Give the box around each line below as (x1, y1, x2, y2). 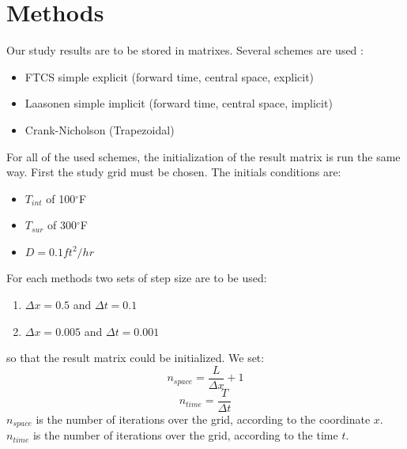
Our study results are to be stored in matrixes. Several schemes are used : (6, 42, 364, 58)
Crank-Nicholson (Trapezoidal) (24, 121, 175, 138)
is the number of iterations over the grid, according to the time (32, 427, 338, 443)
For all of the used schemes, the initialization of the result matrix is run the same (6, 148, 401, 164)
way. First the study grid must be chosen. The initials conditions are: (6, 164, 341, 180)
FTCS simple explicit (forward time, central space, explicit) (24, 68, 315, 85)
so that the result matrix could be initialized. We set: (6, 349, 265, 366)
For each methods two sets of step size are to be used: (6, 270, 267, 286)
